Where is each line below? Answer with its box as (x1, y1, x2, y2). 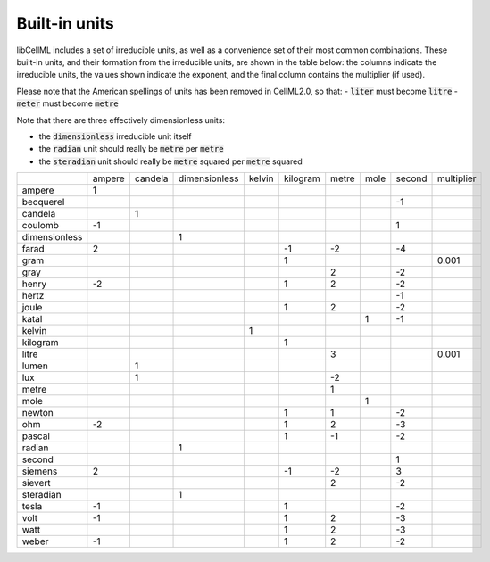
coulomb (21, 219, 60, 232)
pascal (21, 430, 51, 442)
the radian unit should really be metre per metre (38, 144, 224, 154)
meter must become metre (16, 98, 120, 109)
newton (21, 407, 54, 419)
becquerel (21, 196, 65, 209)
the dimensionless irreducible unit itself (38, 130, 192, 142)
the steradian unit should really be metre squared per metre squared (38, 156, 303, 167)
